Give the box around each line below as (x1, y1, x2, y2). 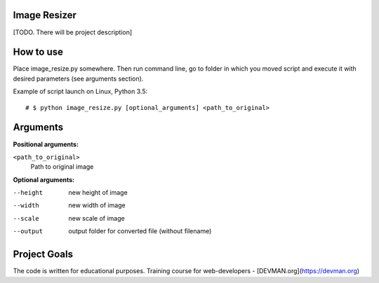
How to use (13, 46, 63, 58)
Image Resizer (13, 9, 77, 21)
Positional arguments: (13, 140, 79, 149)
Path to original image (30, 163, 94, 171)
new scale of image (68, 214, 126, 222)
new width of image (68, 201, 126, 209)
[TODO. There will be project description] (13, 28, 133, 36)
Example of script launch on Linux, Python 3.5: (13, 88, 148, 96)
